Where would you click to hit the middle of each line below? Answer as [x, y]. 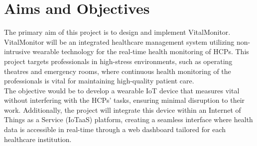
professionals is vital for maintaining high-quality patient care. [99, 81]
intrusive [17, 51]
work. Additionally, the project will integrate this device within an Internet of [123, 109]
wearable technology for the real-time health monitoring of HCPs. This [141, 51]
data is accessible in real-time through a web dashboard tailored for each [115, 129]
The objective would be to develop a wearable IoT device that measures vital [122, 90]
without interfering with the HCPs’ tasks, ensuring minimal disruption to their [125, 100]
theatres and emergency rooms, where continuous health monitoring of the [118, 71]
